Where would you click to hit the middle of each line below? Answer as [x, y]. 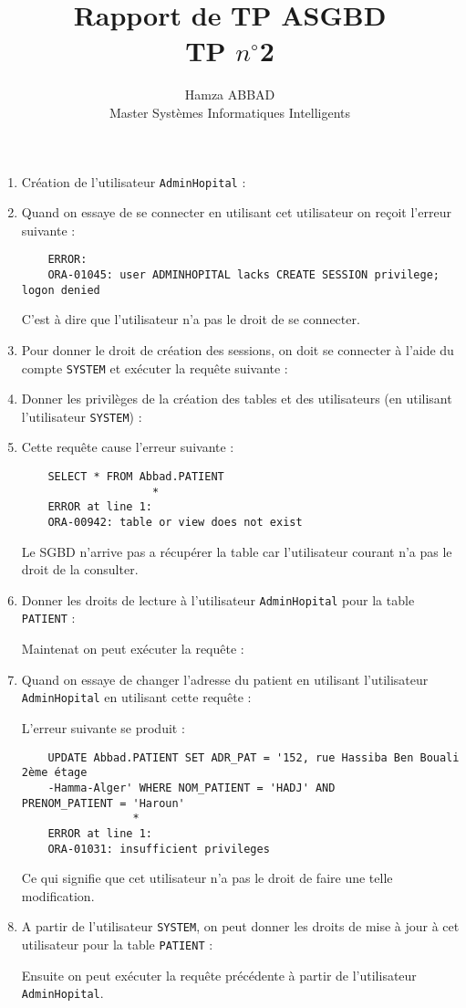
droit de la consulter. [80, 569]
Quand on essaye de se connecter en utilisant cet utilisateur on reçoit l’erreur [236, 212]
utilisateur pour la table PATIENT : [117, 944]
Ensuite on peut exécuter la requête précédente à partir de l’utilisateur [219, 975]
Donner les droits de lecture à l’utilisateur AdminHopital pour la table [218, 599]
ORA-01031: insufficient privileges [159, 849]
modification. [58, 895]
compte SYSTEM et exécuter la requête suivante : [155, 367]
